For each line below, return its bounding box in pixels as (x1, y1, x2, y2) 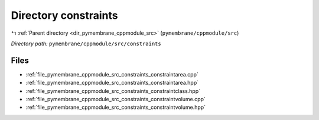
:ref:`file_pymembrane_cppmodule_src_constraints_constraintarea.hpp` (25, 79, 199, 86)
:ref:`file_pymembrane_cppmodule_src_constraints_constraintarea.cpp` (25, 71, 199, 78)
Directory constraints (11, 9, 118, 22)
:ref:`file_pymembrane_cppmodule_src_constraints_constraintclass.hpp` (25, 87, 201, 94)
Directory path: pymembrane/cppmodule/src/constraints (11, 40, 162, 47)
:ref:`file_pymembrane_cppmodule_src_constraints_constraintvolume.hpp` (25, 104, 206, 111)
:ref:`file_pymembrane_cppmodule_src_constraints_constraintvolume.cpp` (25, 96, 206, 103)
